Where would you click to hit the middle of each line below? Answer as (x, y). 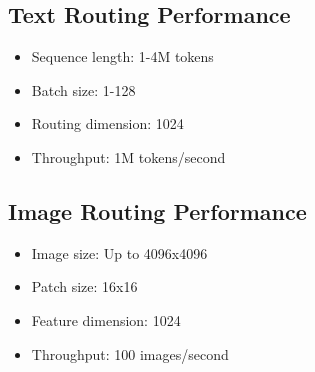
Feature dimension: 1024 (106, 319)
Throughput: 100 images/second (130, 353)
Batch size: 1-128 (83, 89)
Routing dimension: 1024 (107, 123)
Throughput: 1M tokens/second (128, 156)
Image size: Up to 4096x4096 (119, 252)
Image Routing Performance (157, 210)
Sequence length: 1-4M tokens (122, 56)
